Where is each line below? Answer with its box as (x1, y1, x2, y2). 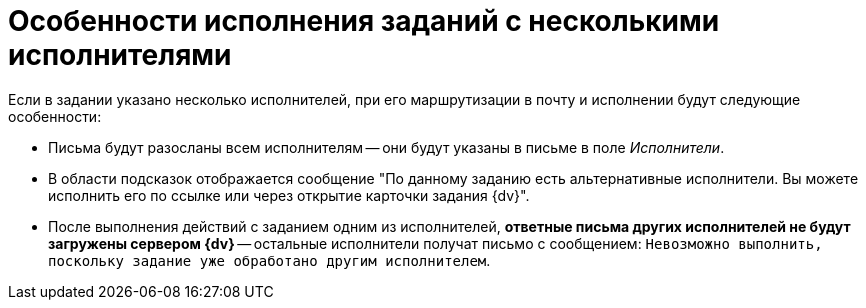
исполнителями (8, 38, 232, 72)
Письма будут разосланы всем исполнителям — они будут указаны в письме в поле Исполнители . (48, 138, 725, 156)
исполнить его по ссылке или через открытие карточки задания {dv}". (48, 186, 530, 204)
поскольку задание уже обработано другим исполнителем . (48, 251, 491, 269)
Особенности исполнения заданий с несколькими (8, 4, 720, 38)
